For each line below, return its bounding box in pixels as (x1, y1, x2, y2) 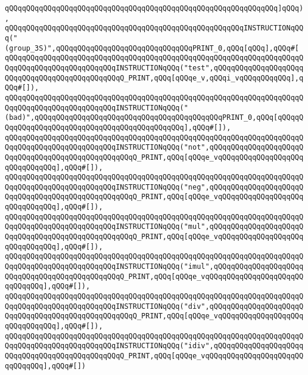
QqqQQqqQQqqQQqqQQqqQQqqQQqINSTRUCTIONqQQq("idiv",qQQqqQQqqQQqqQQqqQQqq (5, 342, 304, 351)
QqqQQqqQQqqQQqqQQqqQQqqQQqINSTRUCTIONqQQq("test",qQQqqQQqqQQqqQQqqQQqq (5, 63, 304, 72)
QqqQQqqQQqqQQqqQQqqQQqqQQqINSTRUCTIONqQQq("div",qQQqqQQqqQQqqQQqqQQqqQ (5, 302, 304, 311)
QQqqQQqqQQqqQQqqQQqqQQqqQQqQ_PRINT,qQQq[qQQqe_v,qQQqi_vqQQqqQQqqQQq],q (5, 73, 304, 82)
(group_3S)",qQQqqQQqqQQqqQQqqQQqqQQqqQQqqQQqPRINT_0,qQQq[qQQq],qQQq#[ (5, 44, 299, 52)
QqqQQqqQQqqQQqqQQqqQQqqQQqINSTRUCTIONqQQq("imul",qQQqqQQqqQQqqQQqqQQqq (5, 262, 304, 271)
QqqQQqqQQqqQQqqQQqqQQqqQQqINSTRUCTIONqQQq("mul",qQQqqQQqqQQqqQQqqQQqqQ (5, 222, 304, 231)
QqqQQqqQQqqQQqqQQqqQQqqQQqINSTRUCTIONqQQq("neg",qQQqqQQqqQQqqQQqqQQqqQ (5, 182, 304, 191)
